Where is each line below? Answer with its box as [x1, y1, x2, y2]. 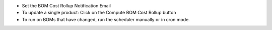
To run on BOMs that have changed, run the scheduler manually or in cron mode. [22, 16, 190, 22]
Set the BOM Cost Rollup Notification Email [22, 3, 111, 8]
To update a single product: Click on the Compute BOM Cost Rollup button [22, 10, 176, 16]
